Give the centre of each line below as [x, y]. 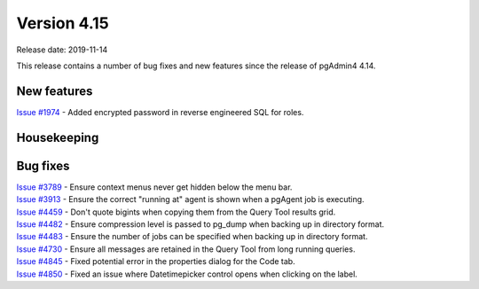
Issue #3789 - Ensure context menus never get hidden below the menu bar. [154, 187]
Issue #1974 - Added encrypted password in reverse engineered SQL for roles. [160, 112]
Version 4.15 [63, 23]
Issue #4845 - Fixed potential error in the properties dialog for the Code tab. [156, 262]
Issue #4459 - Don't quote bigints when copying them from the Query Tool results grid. [176, 212]
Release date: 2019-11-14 [62, 50]
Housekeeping [58, 137]
